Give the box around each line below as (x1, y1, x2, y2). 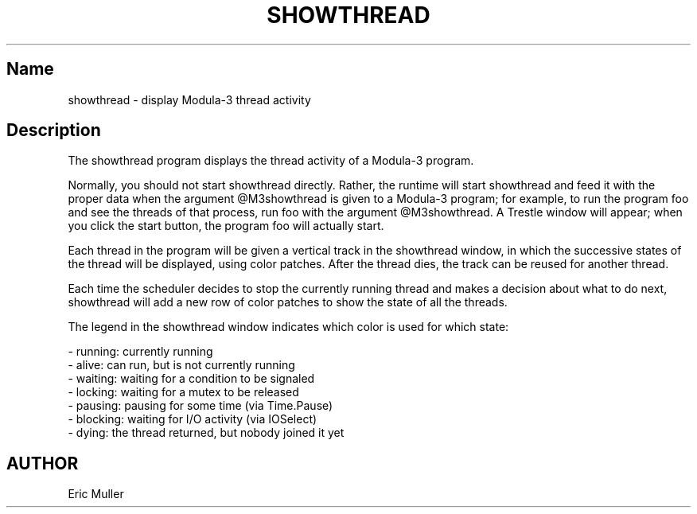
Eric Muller (68, 487, 124, 501)
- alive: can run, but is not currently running (68, 358, 295, 372)
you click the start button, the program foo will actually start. (68, 219, 384, 233)
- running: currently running (68, 345, 213, 359)
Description (6, 120, 101, 141)
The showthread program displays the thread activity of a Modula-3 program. (68, 154, 474, 168)
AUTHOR (6, 453, 79, 473)
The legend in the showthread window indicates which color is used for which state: (68, 320, 509, 334)
